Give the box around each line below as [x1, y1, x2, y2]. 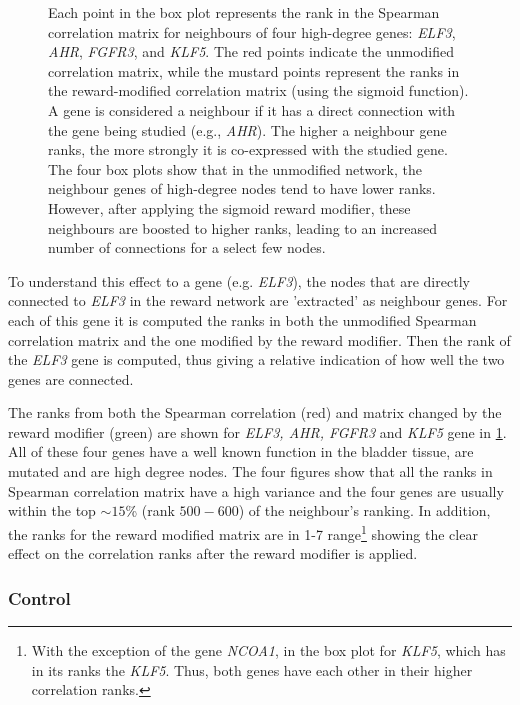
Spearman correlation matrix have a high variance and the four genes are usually [8, 480, 504, 501]
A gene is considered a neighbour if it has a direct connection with [48, 99, 456, 120]
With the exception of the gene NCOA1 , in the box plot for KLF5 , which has [31, 639, 506, 660]
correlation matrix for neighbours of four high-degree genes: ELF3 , [48, 21, 456, 42]
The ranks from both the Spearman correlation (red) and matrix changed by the [8, 402, 502, 423]
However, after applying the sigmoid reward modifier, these [48, 197, 411, 218]
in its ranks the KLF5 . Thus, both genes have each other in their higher [31, 659, 473, 680]
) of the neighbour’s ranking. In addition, [238, 500, 491, 521]
